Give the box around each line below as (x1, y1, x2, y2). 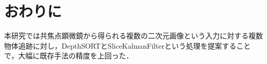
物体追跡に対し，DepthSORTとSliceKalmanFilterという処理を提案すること (4, 40, 251, 51)
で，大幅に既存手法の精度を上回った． (4, 50, 133, 61)
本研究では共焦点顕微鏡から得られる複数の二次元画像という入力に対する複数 (4, 30, 263, 41)
